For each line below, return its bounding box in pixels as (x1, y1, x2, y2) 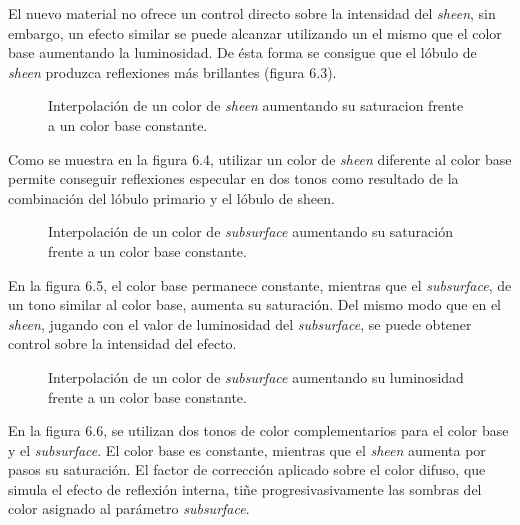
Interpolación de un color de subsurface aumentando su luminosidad (48, 366, 464, 387)
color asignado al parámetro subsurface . (8, 498, 250, 519)
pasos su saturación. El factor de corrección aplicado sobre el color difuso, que (8, 459, 486, 480)
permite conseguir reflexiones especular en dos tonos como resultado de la (8, 168, 459, 189)
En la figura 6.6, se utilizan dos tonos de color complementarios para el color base (8, 420, 509, 441)
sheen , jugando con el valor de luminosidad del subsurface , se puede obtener (8, 313, 472, 334)
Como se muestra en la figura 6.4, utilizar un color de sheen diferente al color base (8, 148, 512, 169)
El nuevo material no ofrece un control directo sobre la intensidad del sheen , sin (8, 3, 496, 23)
